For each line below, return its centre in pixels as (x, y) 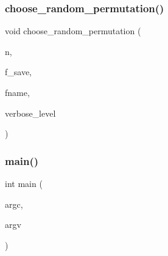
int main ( (24, 183)
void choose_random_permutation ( (73, 31)
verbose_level (30, 113)
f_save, (19, 72)
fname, (17, 92)
